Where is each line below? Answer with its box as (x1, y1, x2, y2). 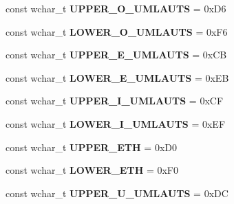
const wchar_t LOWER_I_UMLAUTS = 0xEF (6, 116, 226, 131)
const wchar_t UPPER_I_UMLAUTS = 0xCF (6, 93, 224, 108)
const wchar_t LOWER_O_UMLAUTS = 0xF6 (6, 24, 228, 38)
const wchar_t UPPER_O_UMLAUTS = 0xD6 (6, 1, 226, 15)
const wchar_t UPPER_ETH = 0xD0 (6, 139, 177, 154)
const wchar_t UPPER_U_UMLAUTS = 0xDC (6, 185, 228, 200)
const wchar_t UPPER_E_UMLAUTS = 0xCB (6, 47, 227, 62)
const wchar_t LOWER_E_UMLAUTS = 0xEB (6, 70, 229, 84)
